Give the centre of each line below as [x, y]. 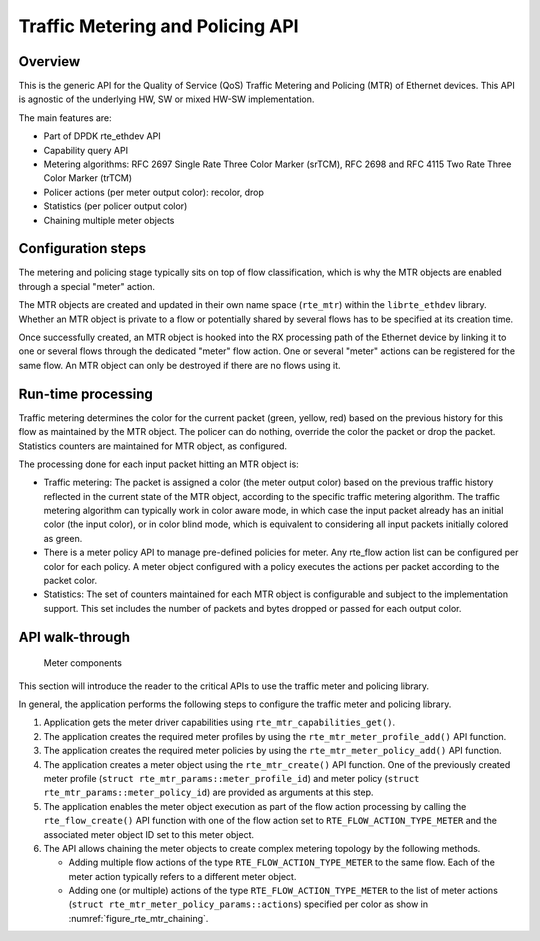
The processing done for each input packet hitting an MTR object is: [158, 464]
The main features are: [65, 117]
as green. [63, 538]
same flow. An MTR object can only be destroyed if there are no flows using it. [179, 365]
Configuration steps [82, 248]
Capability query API [86, 150]
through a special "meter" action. [86, 286]
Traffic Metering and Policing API [158, 26]
